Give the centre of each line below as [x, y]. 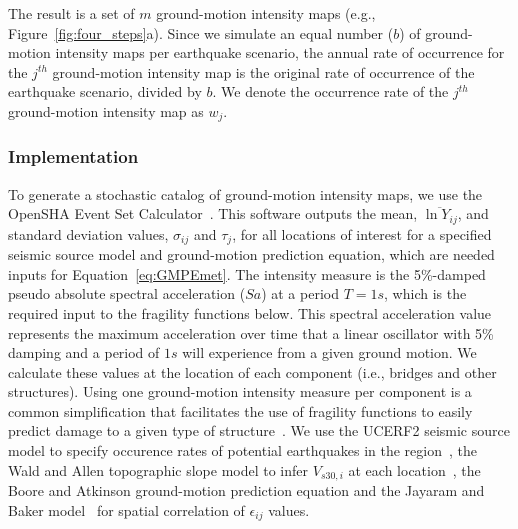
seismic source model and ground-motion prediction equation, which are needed [251, 254]
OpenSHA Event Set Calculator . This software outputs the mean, [213, 213]
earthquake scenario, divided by [105, 91]
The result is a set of [71, 13]
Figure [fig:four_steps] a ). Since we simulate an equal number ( [201, 32]
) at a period [300, 293]
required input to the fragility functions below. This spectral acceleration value [250, 312]
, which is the [425, 293]
